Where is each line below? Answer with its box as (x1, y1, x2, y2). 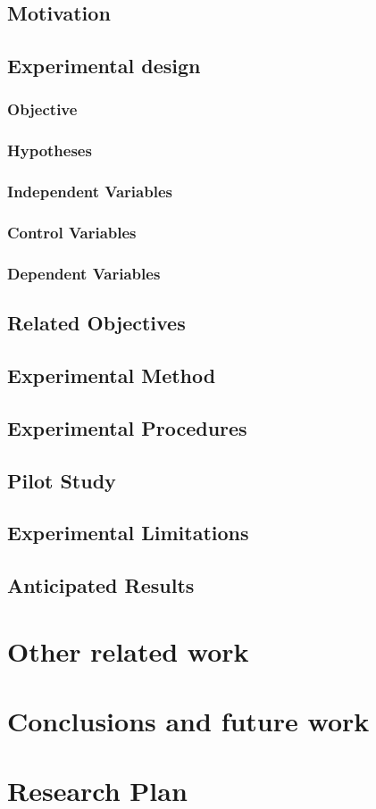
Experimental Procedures (7, 413, 247, 441)
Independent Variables (7, 180, 172, 203)
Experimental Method (7, 361, 216, 388)
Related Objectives (7, 309, 186, 337)
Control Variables (7, 221, 137, 244)
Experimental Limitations (7, 519, 249, 546)
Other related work (7, 632, 249, 669)
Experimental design (7, 52, 201, 79)
